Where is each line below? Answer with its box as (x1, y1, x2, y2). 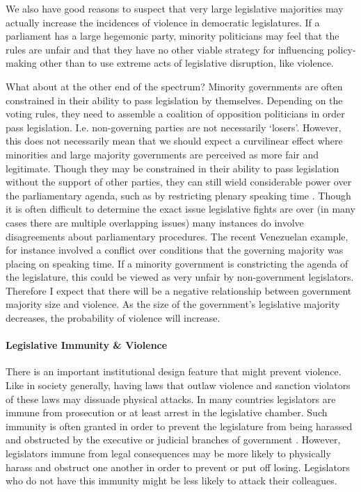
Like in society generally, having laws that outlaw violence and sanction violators (6, 378, 351, 393)
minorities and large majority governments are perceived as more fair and (6, 147, 319, 161)
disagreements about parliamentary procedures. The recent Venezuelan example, (6, 229, 348, 243)
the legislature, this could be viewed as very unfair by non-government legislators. (6, 270, 354, 284)
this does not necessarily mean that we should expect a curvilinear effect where (6, 133, 343, 148)
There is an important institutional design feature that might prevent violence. (6, 364, 342, 379)
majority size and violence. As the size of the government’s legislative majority (6, 297, 340, 311)
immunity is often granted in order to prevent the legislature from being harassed (6, 418, 353, 433)
